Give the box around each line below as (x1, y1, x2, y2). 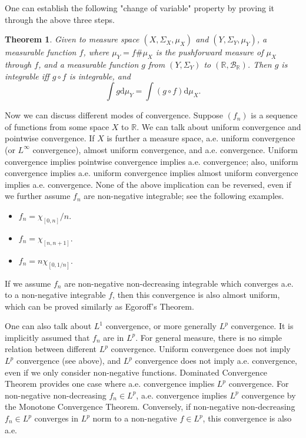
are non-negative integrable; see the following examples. (84, 190, 284, 202)
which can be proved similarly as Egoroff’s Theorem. (5, 300, 194, 312)
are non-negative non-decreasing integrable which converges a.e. (64, 277, 294, 289)
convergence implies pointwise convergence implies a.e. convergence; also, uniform (5, 155, 298, 167)
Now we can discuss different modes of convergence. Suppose (5, 109, 224, 121)
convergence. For (228, 377, 289, 390)
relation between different (5, 343, 97, 355)
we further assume (5, 190, 71, 202)
